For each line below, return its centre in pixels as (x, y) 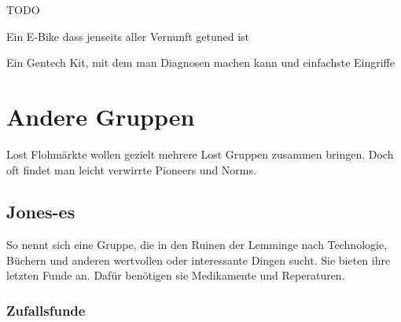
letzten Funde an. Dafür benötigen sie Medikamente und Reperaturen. (176, 275)
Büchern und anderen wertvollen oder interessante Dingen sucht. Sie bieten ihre (199, 260)
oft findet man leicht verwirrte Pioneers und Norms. (131, 169)
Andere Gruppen (101, 116)
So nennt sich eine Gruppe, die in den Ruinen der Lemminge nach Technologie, (197, 245)
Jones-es (41, 212)
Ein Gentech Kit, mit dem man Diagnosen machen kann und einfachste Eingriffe (200, 62)
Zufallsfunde (46, 310)
